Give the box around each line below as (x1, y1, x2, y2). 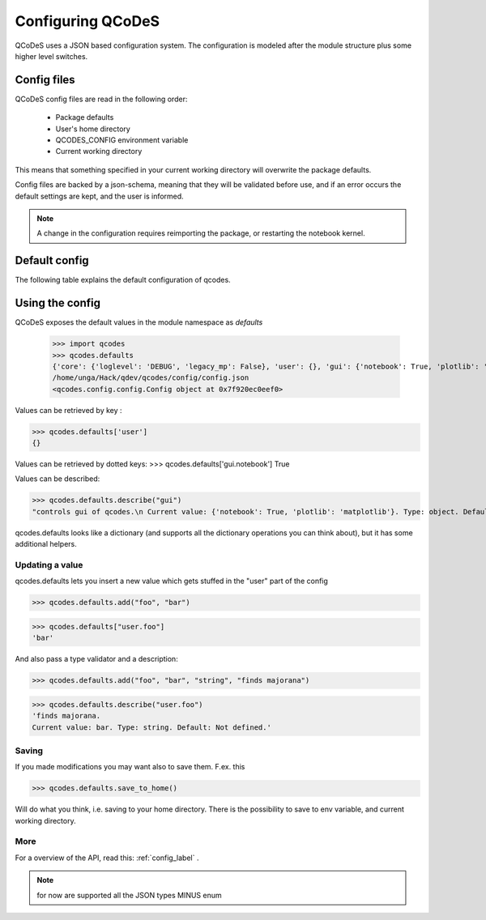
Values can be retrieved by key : (15, 405, 122, 415)
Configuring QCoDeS (15, 12, 160, 30)
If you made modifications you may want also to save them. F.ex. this (15, 762, 245, 772)
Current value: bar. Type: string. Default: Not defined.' (32, 722, 271, 732)
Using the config (15, 296, 101, 310)
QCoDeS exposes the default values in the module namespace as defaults (15, 317, 263, 327)
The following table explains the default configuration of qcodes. (15, 275, 231, 285)
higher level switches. (15, 51, 88, 61)
